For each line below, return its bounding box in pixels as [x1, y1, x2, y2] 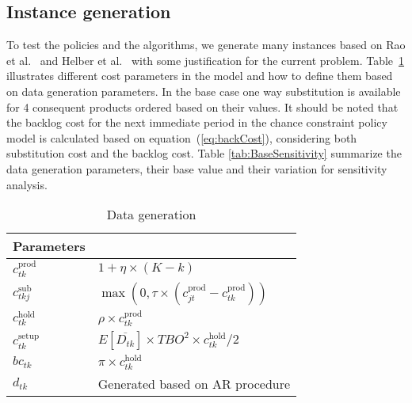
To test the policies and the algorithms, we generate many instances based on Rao [6, 36, 406, 53]
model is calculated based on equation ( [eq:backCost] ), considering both [6, 129, 357, 146]
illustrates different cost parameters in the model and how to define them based [6, 67, 393, 84]
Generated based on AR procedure [97, 374, 291, 393]
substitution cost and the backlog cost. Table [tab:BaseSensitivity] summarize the [6, 145, 402, 162]
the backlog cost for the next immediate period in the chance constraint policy [6, 114, 387, 131]
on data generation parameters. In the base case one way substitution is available [6, 82, 401, 99]
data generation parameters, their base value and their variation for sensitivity [6, 160, 387, 177]
